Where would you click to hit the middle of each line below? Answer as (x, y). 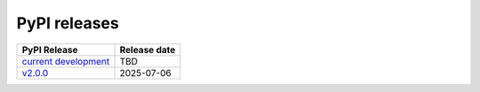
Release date (148, 50)
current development (66, 61)
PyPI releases (68, 23)
